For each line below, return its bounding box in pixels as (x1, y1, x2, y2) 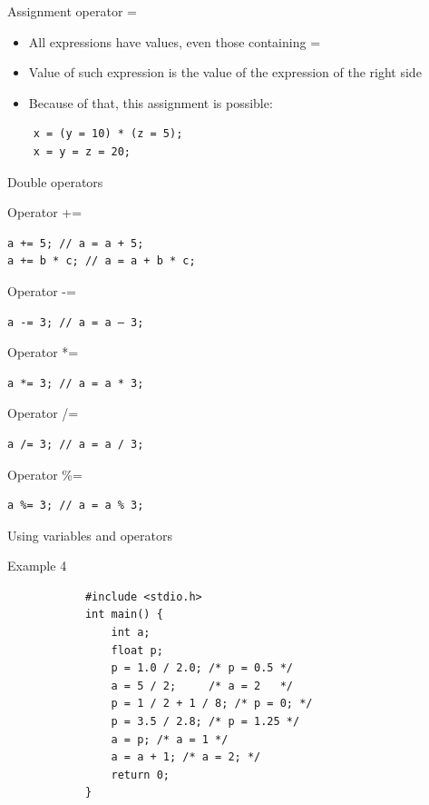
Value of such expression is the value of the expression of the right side (28, 63, 422, 82)
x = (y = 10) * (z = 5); (33, 127, 183, 141)
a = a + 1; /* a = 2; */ (111, 750, 261, 764)
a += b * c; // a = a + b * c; (7, 254, 196, 268)
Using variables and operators (7, 525, 172, 544)
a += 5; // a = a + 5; (7, 236, 144, 250)
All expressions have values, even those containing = (28, 32, 321, 51)
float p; (111, 643, 163, 657)
